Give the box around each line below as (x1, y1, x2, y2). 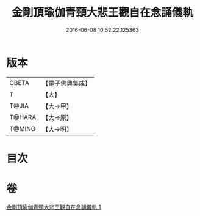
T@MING (9, 124, 36, 133)
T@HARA (9, 113, 37, 121)
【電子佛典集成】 (42, 79, 91, 88)
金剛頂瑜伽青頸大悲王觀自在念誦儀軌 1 (6, 203, 101, 210)
